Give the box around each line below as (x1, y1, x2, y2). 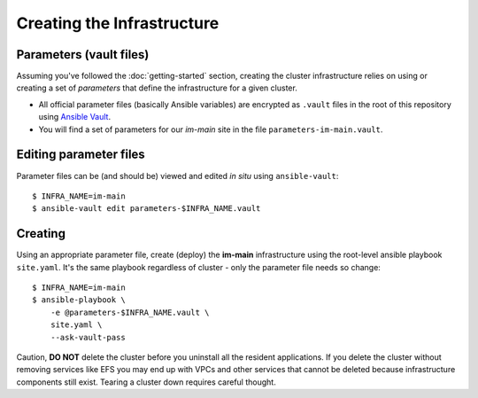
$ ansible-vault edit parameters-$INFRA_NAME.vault (32, 204, 261, 214)
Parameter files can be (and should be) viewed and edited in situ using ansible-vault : (16, 170, 339, 181)
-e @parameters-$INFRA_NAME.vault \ (50, 307, 210, 317)
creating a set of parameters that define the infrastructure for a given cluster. (16, 82, 298, 93)
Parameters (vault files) (16, 47, 150, 62)
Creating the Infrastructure (16, 13, 220, 33)
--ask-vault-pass (50, 332, 126, 342)
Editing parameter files (16, 147, 145, 162)
